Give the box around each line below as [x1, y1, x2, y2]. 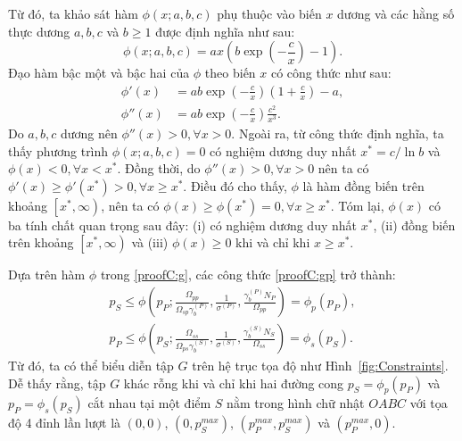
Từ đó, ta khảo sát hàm [8, 4, 138, 22]
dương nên [60, 124, 118, 143]
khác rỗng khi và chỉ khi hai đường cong [123, 373, 344, 392]
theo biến [204, 63, 256, 82]
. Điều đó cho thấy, [183, 176, 287, 195]
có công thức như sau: [270, 63, 392, 82]
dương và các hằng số [337, 4, 455, 22]
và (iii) [131, 233, 169, 252]
